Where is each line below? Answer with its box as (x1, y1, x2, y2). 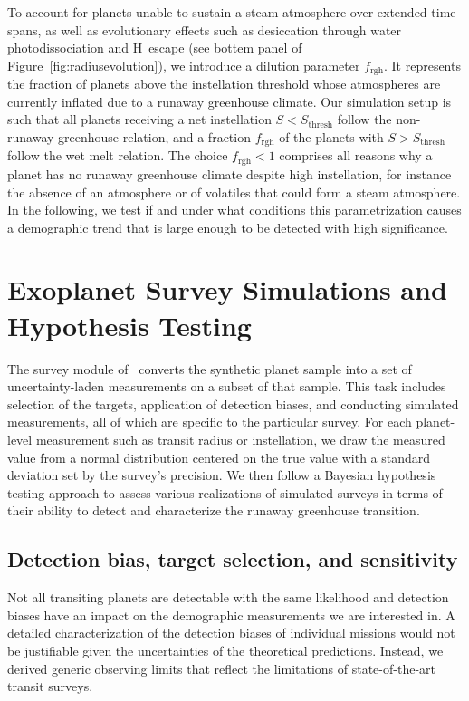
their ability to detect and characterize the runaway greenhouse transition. (7, 501, 420, 520)
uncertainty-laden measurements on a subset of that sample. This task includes (7, 377, 446, 396)
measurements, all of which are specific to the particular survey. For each (7, 412, 412, 431)
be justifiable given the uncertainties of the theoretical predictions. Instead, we (7, 640, 444, 659)
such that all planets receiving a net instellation (7, 110, 272, 129)
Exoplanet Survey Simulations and (7, 271, 447, 308)
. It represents (383, 55, 461, 74)
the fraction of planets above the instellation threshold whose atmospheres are (7, 74, 441, 93)
